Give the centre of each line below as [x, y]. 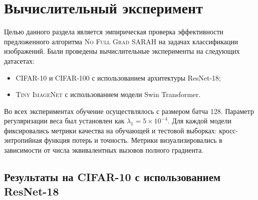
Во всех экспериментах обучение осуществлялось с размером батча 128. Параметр [129, 111]
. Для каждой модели [200, 121]
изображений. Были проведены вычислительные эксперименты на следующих [122, 51]
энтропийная [23, 140]
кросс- [228, 130]
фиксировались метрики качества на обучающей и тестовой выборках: [110, 130]
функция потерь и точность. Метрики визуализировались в [133, 140]
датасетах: [19, 60]
